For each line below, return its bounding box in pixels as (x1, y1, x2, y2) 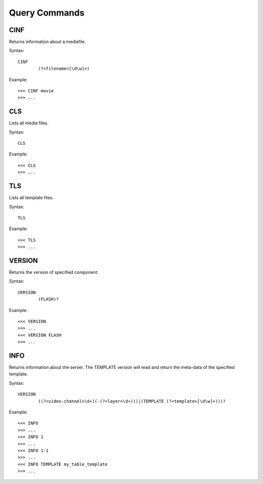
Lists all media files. (9, 120, 49, 126)
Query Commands (9, 7, 85, 18)
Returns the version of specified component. (9, 270, 99, 275)
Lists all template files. (9, 195, 54, 201)
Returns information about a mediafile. (9, 39, 86, 45)
